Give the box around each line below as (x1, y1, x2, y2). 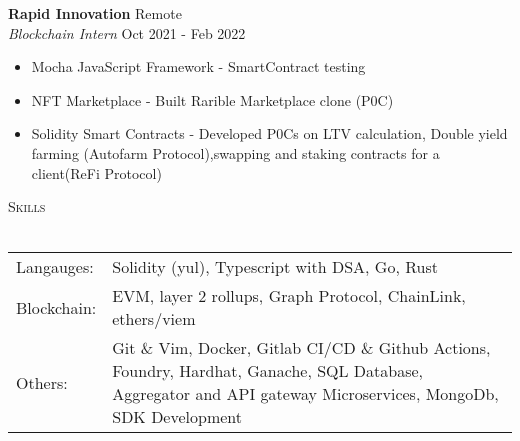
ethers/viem (112, 307, 196, 331)
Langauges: (16, 255, 94, 279)
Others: (16, 370, 68, 394)
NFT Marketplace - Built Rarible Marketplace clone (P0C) (31, 89, 394, 110)
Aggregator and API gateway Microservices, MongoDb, (112, 382, 499, 406)
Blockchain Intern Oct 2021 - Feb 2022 (8, 22, 246, 43)
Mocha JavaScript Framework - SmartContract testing (31, 56, 366, 77)
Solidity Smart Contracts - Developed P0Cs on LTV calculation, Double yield (31, 123, 508, 144)
